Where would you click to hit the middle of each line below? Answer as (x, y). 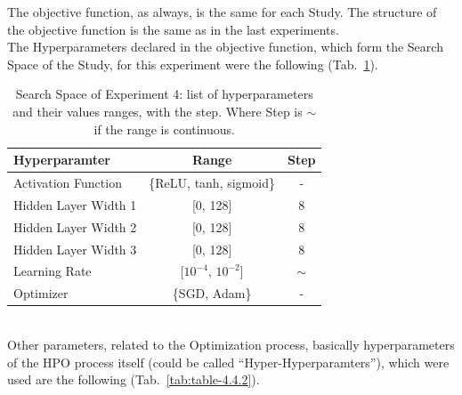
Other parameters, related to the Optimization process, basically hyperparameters (231, 344)
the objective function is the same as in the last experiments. (173, 29)
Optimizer (41, 293)
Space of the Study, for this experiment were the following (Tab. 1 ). (193, 64)
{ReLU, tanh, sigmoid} (212, 182)
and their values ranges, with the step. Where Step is (158, 111)
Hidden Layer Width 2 (75, 226)
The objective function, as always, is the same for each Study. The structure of (222, 12)
